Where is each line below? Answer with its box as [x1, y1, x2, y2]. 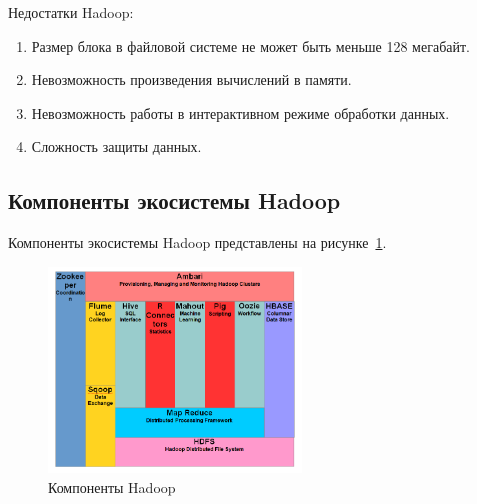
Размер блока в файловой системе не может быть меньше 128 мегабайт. [31, 35, 470, 56]
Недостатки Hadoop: [8, 2, 134, 22]
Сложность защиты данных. [31, 136, 202, 157]
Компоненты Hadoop [48, 476, 176, 497]
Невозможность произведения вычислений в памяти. [31, 69, 352, 90]
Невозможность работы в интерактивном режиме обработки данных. [31, 102, 450, 123]
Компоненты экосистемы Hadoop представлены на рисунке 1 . [8, 232, 387, 253]
